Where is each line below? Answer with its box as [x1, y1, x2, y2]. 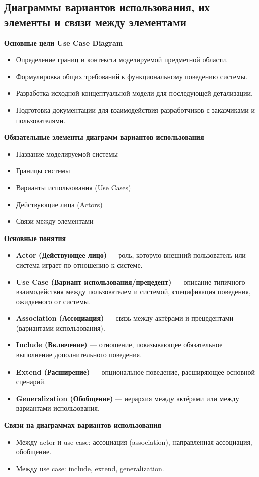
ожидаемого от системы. [16, 296, 91, 306]
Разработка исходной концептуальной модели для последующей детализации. [16, 88, 253, 98]
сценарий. [16, 376, 46, 387]
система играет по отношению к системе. [16, 259, 143, 270]
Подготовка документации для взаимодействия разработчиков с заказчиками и [16, 104, 255, 115]
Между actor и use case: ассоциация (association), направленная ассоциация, [16, 436, 252, 447]
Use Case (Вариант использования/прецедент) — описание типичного [16, 276, 245, 287]
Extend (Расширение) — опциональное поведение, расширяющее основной [16, 366, 255, 377]
